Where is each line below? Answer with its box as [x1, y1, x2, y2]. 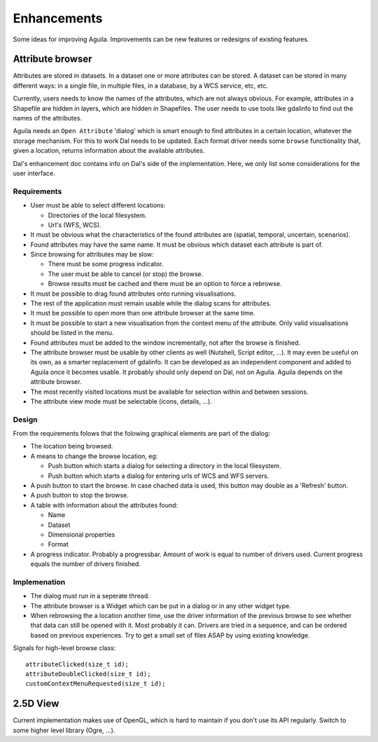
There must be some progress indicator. [48, 260, 164, 268]
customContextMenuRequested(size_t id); [25, 680, 166, 688]
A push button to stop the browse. [30, 491, 129, 500]
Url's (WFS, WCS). [48, 221, 101, 229]
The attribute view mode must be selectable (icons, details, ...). [30, 397, 213, 406]
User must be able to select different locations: [30, 201, 166, 209]
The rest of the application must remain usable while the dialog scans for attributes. [30, 299, 272, 308]
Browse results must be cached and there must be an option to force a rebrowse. [48, 280, 282, 288]
